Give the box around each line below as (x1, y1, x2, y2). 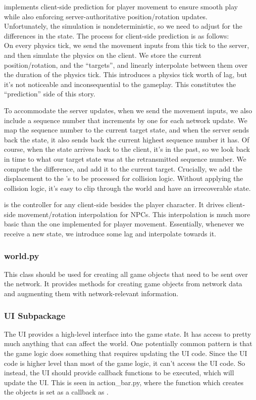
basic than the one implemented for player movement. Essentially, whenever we (4, 219, 244, 229)
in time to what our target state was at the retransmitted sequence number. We (4, 153, 247, 164)
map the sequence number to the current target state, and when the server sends (4, 125, 249, 135)
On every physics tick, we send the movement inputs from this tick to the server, (4, 40, 249, 50)
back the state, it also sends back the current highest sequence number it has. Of (4, 134, 250, 144)
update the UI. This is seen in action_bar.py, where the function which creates (4, 377, 244, 387)
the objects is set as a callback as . (4, 387, 109, 397)
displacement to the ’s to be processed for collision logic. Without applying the (4, 173, 243, 183)
